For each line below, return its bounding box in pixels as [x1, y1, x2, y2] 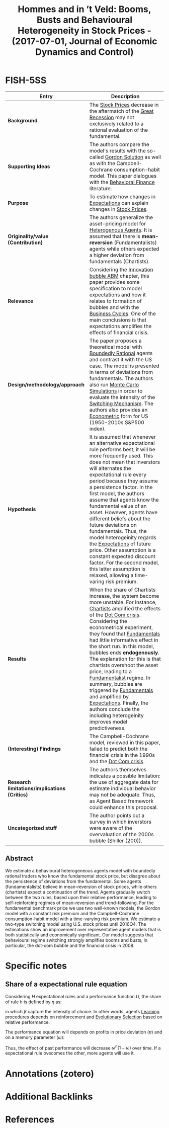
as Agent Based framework [89, 797, 154, 804]
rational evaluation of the [89, 126, 148, 133]
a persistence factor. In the [89, 484, 153, 491]
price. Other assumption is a [89, 546, 156, 553]
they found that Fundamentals [89, 630, 160, 637]
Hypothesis [8, 506, 36, 513]
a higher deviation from [89, 252, 144, 259]
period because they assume [89, 477, 158, 484]
